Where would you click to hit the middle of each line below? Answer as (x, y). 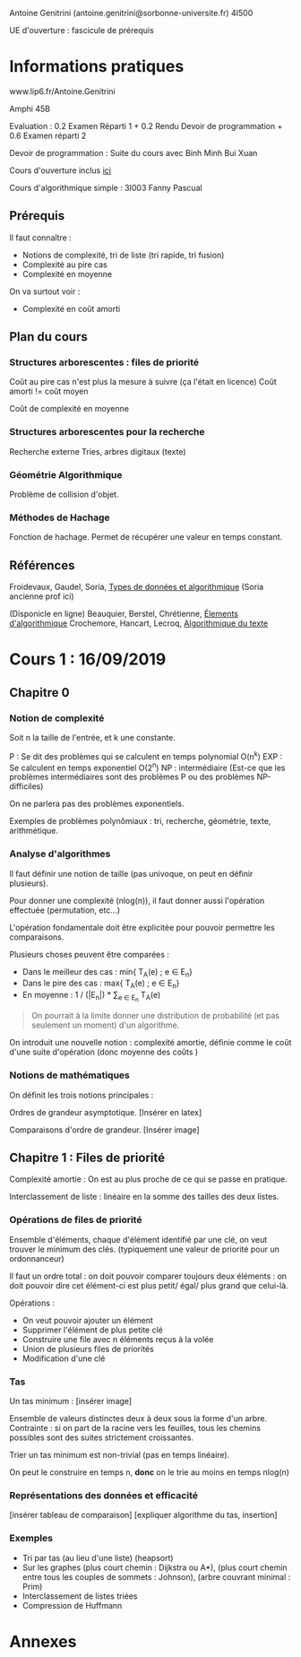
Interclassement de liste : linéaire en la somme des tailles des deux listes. (144, 1197)
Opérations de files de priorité (76, 1220)
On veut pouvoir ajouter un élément (88, 1320)
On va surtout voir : (45, 291)
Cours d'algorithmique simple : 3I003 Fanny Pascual (106, 187)
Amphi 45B (30, 108)
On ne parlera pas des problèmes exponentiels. (97, 804)
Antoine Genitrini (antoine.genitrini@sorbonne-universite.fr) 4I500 (131, 13)
